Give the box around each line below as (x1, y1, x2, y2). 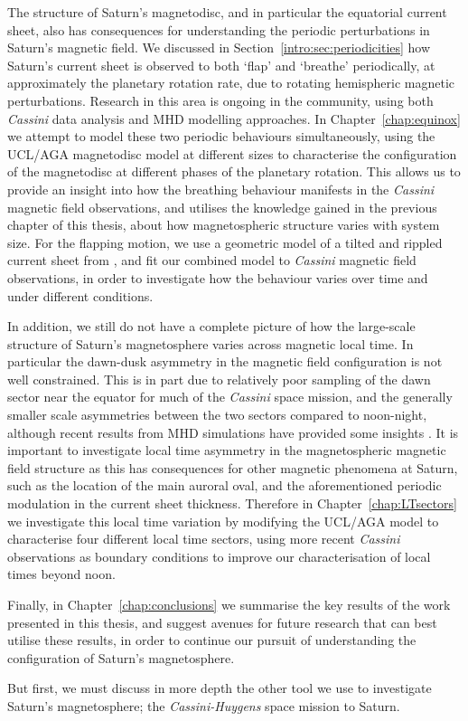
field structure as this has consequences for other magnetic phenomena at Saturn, (7, 458, 458, 477)
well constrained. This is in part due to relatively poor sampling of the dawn (7, 369, 431, 388)
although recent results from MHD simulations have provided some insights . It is (7, 422, 459, 441)
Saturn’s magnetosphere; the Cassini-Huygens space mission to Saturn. (7, 696, 400, 715)
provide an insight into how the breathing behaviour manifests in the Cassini (7, 179, 435, 198)
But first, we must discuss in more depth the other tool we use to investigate (7, 678, 432, 697)
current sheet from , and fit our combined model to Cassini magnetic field (7, 251, 417, 270)
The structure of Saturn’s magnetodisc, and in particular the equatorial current (7, 3, 447, 21)
